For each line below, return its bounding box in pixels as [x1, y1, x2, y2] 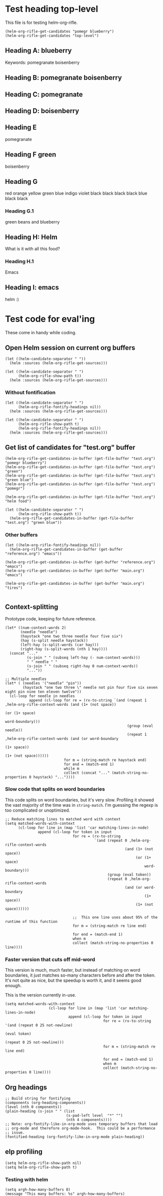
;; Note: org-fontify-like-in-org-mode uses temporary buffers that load [5, 1121, 158, 1126]
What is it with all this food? [5, 246, 60, 252]
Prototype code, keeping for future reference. [5, 616, 96, 621]
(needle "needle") [20, 629, 57, 635]
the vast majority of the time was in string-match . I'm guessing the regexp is [5, 802, 158, 808]
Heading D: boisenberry [5, 106, 79, 115]
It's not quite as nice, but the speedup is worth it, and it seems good [5, 977, 142, 983]
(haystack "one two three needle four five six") [20, 634, 123, 638]
